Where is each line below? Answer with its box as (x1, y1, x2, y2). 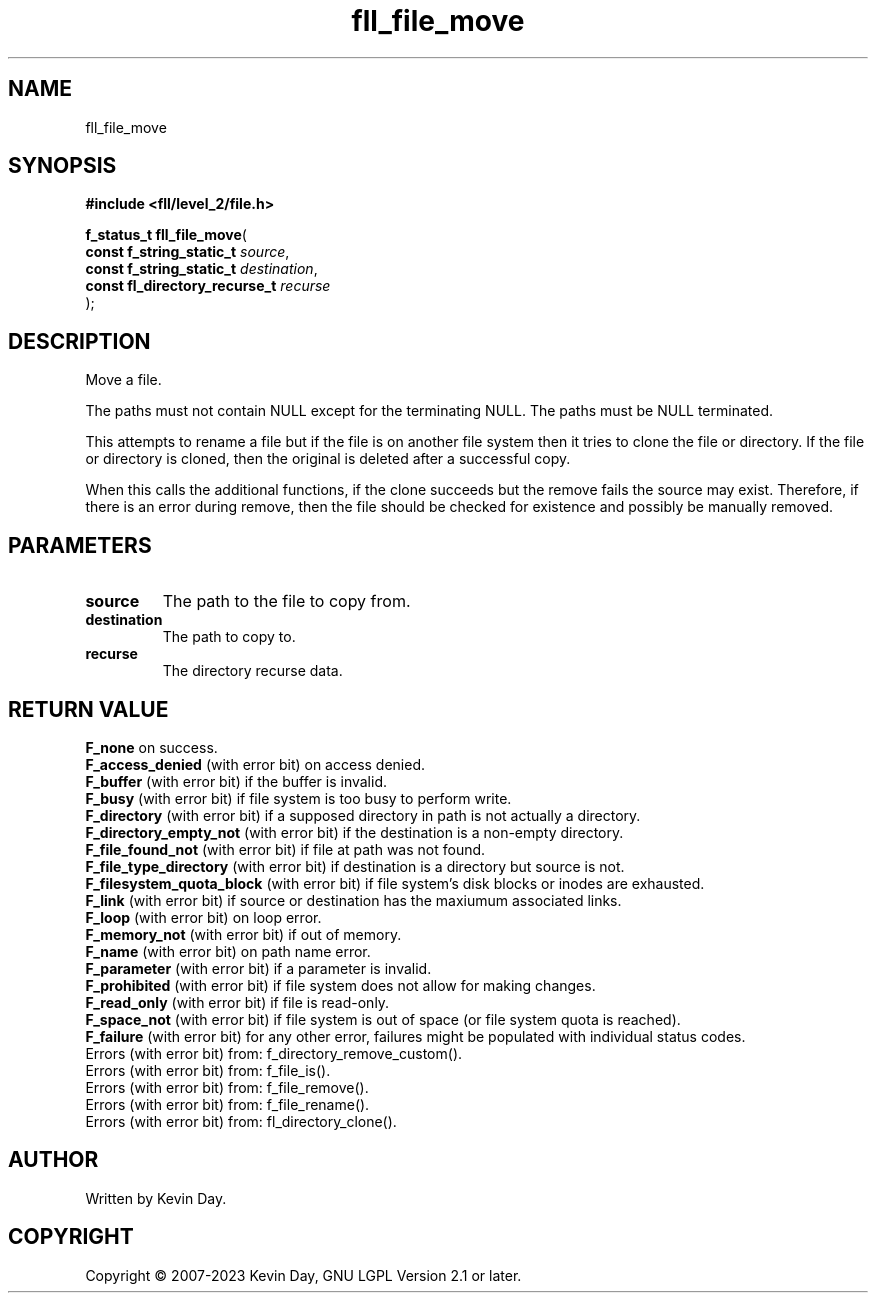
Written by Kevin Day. (85, 1189, 227, 1207)
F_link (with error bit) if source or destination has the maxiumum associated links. (85, 891, 622, 909)
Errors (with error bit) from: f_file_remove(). (85, 1078, 369, 1096)
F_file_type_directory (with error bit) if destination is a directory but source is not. (85, 857, 625, 875)
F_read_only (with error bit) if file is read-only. (85, 993, 390, 1011)
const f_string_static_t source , (85, 243, 290, 261)
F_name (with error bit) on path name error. (85, 942, 371, 960)
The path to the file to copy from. (162, 591, 411, 612)
